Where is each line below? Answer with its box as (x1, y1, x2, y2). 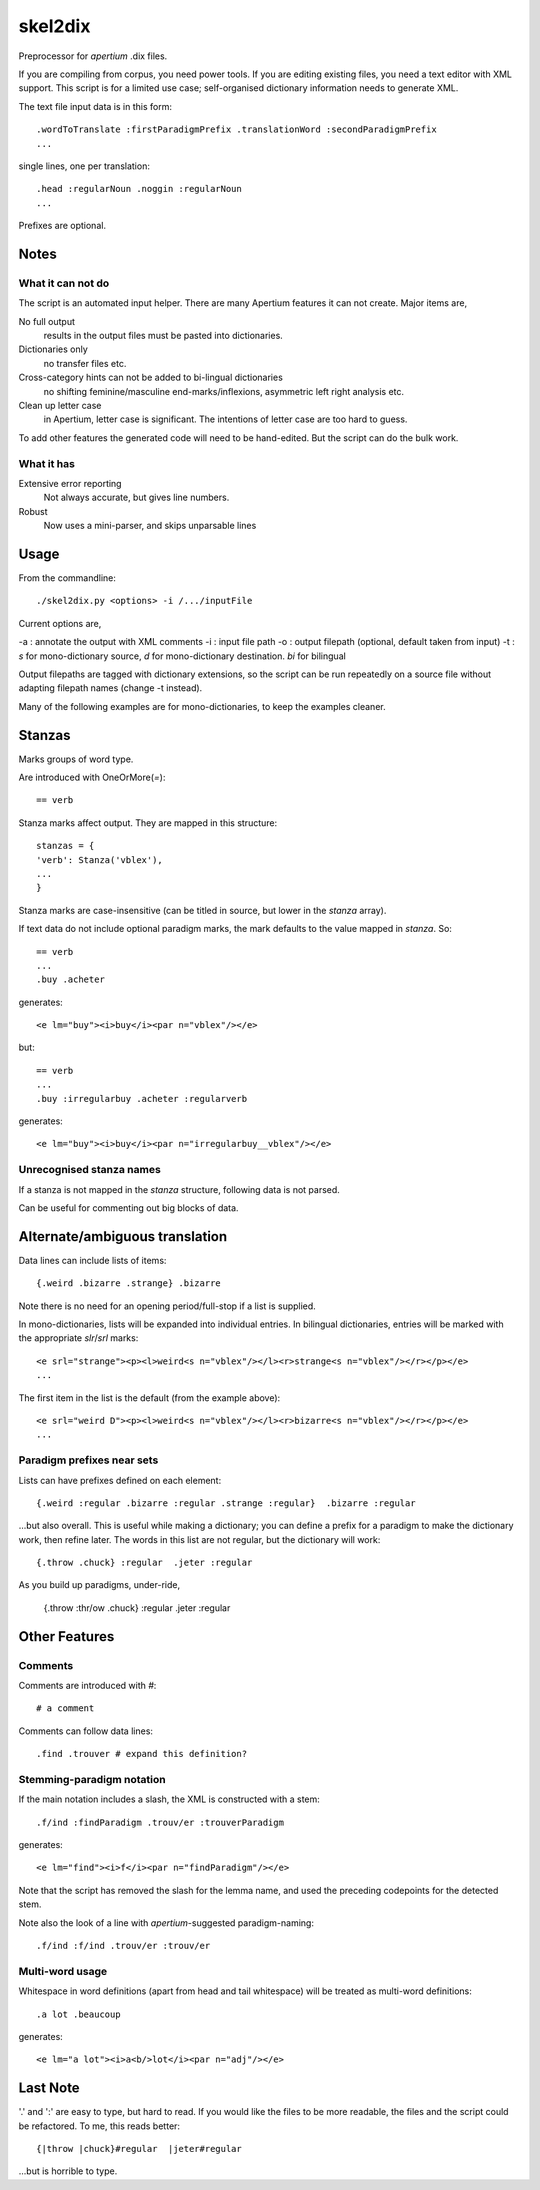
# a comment (36, 1703, 95, 1714)
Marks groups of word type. (18, 753, 134, 765)
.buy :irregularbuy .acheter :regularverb (36, 1093, 248, 1104)
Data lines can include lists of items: (18, 1254, 167, 1266)
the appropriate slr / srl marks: (18, 1332, 139, 1344)
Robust (18, 505, 49, 517)
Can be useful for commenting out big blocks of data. (18, 1201, 239, 1214)
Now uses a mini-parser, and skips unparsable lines (43, 520, 257, 532)
